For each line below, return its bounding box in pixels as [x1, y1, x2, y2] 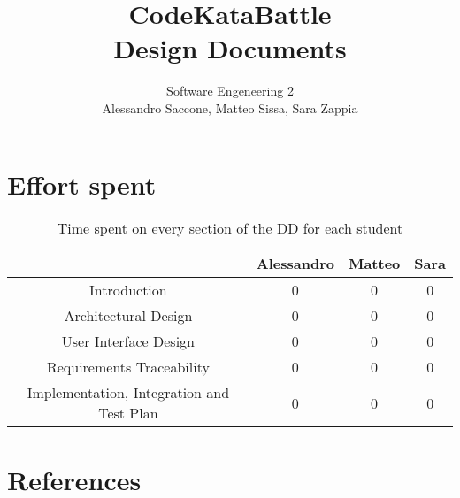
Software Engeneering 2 [166, 81, 294, 100]
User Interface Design [61, 331, 195, 352]
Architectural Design [64, 305, 193, 326]
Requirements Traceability [46, 356, 210, 378]
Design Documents [113, 30, 347, 66]
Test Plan [98, 402, 158, 424]
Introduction [89, 280, 167, 301]
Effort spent [7, 165, 157, 202]
